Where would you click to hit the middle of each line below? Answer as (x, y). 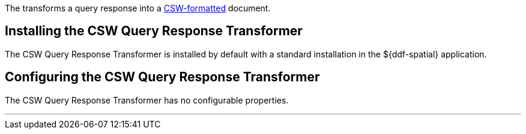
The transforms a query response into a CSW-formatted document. (138, 8)
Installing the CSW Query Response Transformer (154, 31)
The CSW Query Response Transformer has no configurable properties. (147, 100)
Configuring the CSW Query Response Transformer (162, 77)
